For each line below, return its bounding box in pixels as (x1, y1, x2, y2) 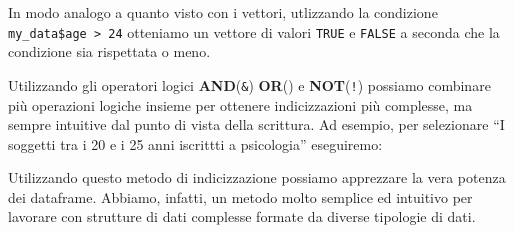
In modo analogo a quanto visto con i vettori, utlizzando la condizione (8, 2, 438, 22)
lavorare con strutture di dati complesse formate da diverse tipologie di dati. (8, 206, 476, 227)
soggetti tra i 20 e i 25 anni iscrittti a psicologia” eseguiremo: (8, 133, 383, 154)
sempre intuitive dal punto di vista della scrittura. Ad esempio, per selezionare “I (8, 114, 505, 135)
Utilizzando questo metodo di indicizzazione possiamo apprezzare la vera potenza (8, 167, 506, 188)
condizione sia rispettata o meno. (8, 41, 211, 62)
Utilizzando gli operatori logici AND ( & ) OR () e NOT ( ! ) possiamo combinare (8, 74, 491, 95)
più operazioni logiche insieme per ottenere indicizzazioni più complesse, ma (8, 94, 473, 115)
